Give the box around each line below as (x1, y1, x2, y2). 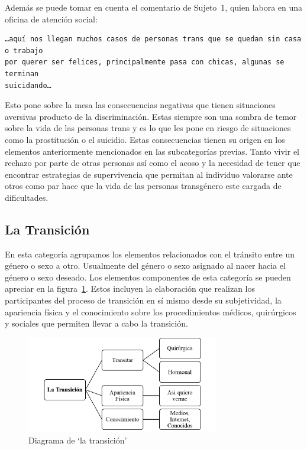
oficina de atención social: (5, 12, 98, 25)
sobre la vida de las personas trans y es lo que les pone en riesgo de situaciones (5, 122, 291, 134)
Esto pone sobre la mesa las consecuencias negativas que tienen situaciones (5, 99, 276, 111)
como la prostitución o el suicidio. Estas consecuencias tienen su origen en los (5, 133, 285, 145)
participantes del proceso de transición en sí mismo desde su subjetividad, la (5, 294, 282, 306)
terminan (5, 69, 39, 78)
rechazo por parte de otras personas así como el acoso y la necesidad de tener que (5, 156, 300, 169)
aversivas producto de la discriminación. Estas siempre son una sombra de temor (5, 110, 297, 122)
